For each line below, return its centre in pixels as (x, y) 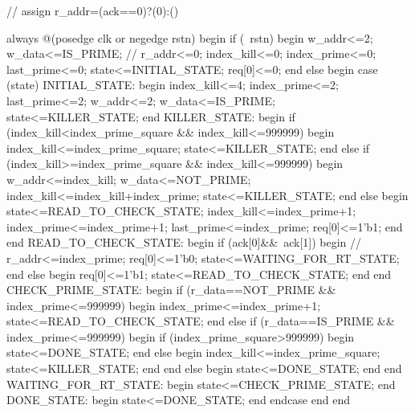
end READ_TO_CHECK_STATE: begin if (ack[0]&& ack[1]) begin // (184, 242)
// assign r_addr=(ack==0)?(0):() (93, 10)
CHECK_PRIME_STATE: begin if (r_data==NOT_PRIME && (171, 290)
